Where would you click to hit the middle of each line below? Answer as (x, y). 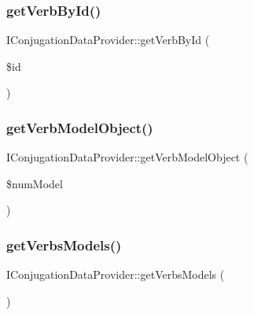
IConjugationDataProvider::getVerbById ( (108, 40)
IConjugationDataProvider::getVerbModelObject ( (127, 157)
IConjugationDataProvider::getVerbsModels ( (116, 274)
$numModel (35, 183)
